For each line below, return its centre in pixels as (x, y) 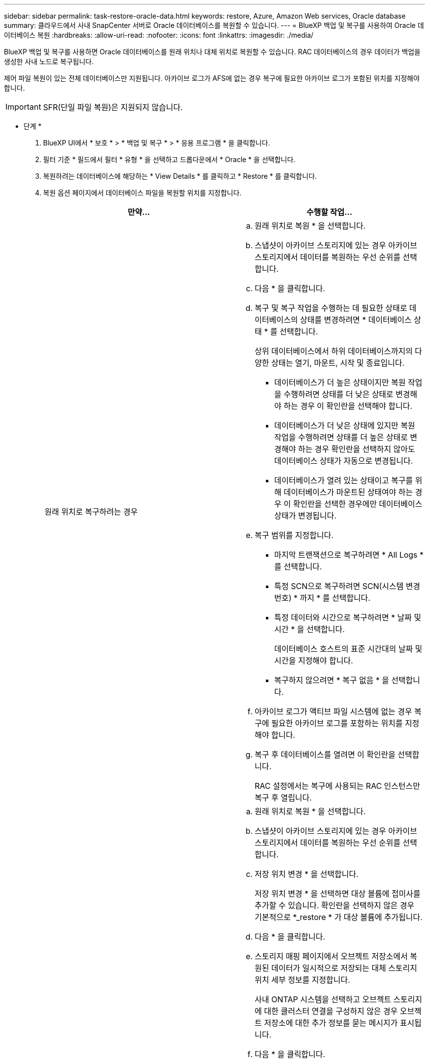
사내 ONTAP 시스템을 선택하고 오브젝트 (323, 999)
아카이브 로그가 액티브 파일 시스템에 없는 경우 (334, 711)
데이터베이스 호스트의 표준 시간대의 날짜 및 (348, 649)
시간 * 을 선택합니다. (310, 629)
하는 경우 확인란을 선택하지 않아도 (357, 449)
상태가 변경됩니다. (305, 516)
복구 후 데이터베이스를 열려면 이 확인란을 (325, 755)
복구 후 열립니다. (283, 798)
